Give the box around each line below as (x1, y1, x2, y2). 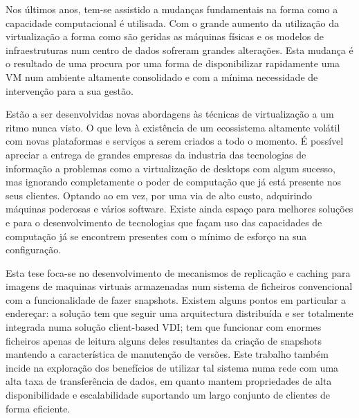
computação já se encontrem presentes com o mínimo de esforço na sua (6, 228, 307, 243)
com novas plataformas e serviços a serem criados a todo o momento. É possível (6, 134, 344, 148)
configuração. (6, 242, 62, 257)
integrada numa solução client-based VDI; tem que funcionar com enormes (6, 320, 322, 334)
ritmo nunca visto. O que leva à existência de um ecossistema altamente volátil (6, 120, 340, 134)
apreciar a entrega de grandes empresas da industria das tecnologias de (6, 147, 306, 161)
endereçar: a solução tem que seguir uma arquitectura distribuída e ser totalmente (6, 306, 353, 320)
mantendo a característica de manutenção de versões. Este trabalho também (6, 347, 329, 361)
